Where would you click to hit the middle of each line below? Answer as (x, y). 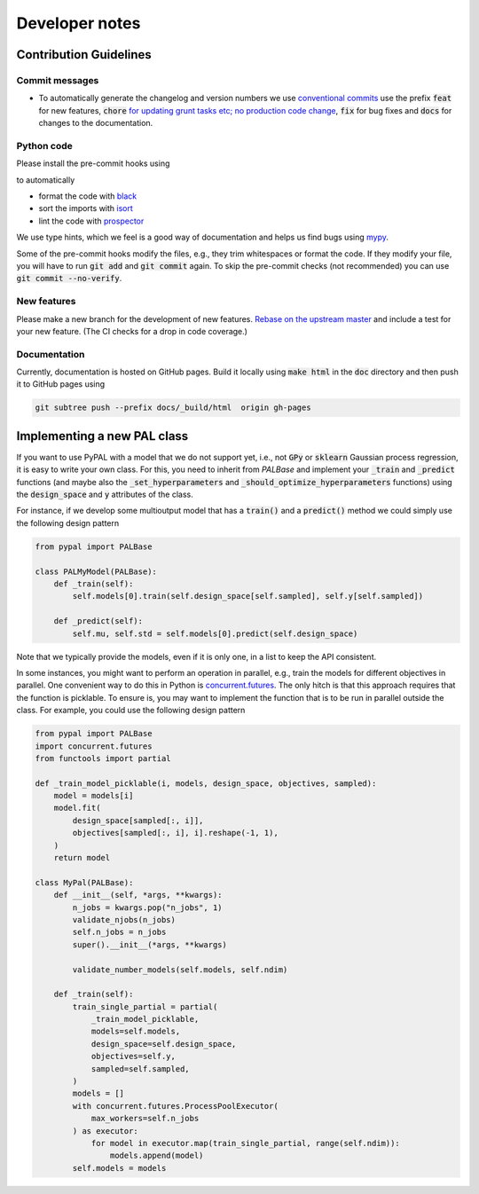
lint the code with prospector (91, 221)
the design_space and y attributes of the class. (105, 495)
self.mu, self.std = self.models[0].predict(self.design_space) (215, 633)
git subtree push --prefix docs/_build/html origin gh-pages (173, 408)
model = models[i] (94, 796)
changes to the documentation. (96, 123)
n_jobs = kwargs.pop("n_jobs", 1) (147, 907)
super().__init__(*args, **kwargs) (150, 944)
